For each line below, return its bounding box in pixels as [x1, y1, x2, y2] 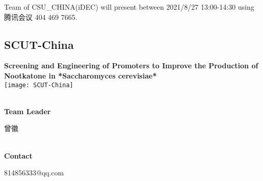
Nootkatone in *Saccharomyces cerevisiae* [4, 70, 157, 81]
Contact [4, 150, 33, 161]
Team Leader [4, 106, 51, 116]
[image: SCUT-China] [4, 81, 74, 89]
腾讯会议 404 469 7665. [4, 11, 77, 22]
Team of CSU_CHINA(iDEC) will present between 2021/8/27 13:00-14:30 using [4, 2, 254, 12]
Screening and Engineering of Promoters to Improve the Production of [4, 60, 258, 71]
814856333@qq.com [4, 167, 64, 178]
